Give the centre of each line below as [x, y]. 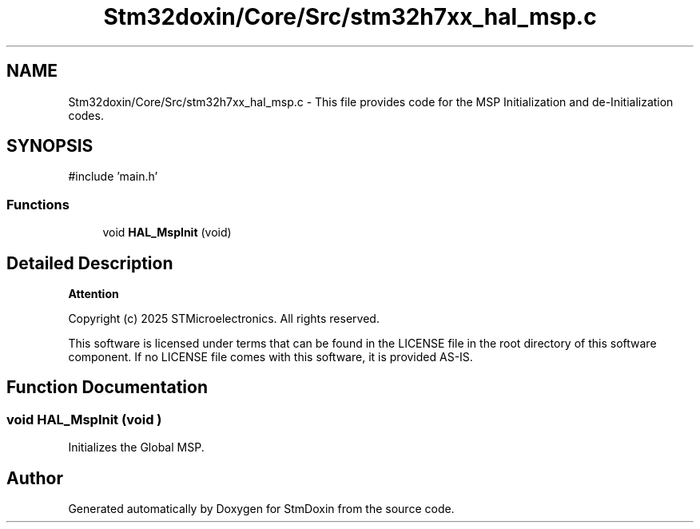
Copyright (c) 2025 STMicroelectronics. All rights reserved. [224, 319]
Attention [93, 294]
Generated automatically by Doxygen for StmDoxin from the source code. [261, 509]
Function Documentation [107, 388]
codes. [86, 115]
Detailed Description [90, 263]
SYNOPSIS [50, 146]
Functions [38, 204]
